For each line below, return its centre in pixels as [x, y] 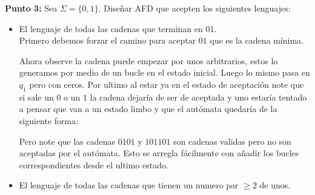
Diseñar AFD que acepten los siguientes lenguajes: [197, 8]
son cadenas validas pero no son [232, 141]
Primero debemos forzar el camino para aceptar [108, 40]
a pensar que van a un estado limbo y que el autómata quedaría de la [148, 109]
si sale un [36, 97]
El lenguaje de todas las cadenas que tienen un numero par [129, 185]
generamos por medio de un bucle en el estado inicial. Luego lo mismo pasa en [164, 72]
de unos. [275, 185]
